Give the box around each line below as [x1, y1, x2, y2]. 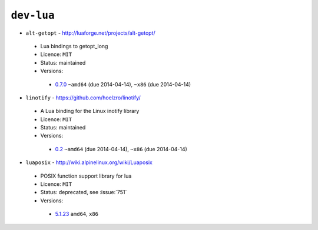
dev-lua [11, 9, 55, 22]
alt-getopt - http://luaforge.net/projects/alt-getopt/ [25, 29, 155, 36]
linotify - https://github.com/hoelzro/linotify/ [25, 94, 141, 101]
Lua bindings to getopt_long [40, 42, 108, 49]
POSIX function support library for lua [40, 172, 132, 179]
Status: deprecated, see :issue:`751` [40, 189, 127, 196]
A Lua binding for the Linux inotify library [40, 108, 140, 115]
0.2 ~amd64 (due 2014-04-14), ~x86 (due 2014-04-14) [55, 145, 188, 152]
